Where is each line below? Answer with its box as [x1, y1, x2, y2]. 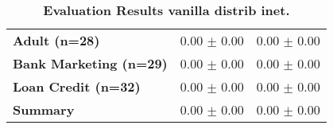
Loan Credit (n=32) [13, 77, 141, 96]
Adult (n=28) [13, 31, 100, 49]
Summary [13, 100, 75, 119]
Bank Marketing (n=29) [13, 54, 168, 72]
